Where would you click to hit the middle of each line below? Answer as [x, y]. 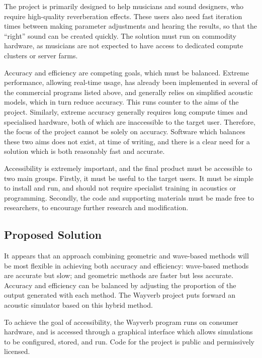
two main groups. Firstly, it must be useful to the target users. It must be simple [129, 178]
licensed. [17, 351]
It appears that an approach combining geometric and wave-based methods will [126, 256]
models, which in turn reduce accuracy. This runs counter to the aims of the [121, 102]
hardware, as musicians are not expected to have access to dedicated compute [124, 46]
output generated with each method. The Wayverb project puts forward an [120, 295]
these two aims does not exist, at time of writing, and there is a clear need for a [127, 141]
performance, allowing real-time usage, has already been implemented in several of [131, 82]
